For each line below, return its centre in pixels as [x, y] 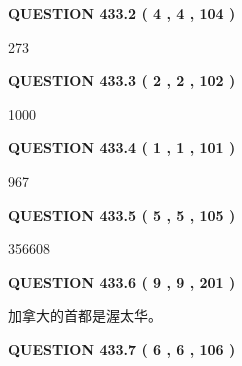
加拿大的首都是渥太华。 [85, 315]
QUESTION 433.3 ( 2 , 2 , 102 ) [122, 80]
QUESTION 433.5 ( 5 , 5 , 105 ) [122, 214]
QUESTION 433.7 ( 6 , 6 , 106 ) [122, 348]
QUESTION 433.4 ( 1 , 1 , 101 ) [122, 147]
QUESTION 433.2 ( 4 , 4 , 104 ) [122, 13]
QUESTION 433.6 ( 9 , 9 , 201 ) [122, 281]
